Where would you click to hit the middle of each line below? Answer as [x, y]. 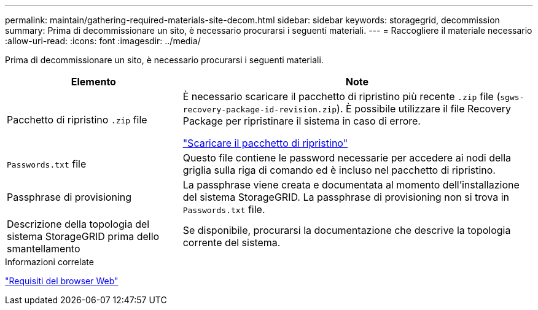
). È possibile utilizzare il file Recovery [424, 109]
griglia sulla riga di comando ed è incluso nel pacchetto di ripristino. [339, 170]
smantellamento [44, 249]
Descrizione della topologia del [78, 224]
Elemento [93, 82]
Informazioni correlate [49, 262]
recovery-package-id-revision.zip [260, 110]
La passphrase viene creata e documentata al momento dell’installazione [351, 185]
